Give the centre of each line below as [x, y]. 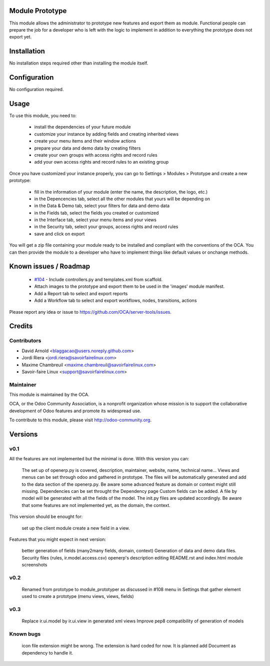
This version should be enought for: [46, 517]
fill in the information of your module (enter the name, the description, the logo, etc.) [121, 192]
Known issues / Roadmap [49, 266]
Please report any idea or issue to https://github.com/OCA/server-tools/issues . [90, 312]
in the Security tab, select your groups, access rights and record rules [106, 227]
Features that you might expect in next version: [58, 539]
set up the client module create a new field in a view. [76, 528]
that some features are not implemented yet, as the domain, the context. [96, 505]
